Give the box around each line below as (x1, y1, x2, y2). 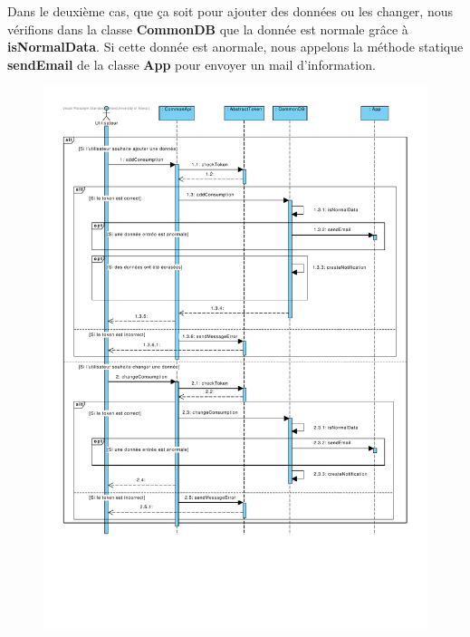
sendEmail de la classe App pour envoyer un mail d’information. (7, 54, 376, 73)
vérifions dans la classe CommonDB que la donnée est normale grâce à (7, 19, 408, 38)
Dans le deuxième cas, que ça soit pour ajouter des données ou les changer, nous (7, 2, 453, 20)
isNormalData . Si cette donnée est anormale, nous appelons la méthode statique (7, 37, 464, 56)
